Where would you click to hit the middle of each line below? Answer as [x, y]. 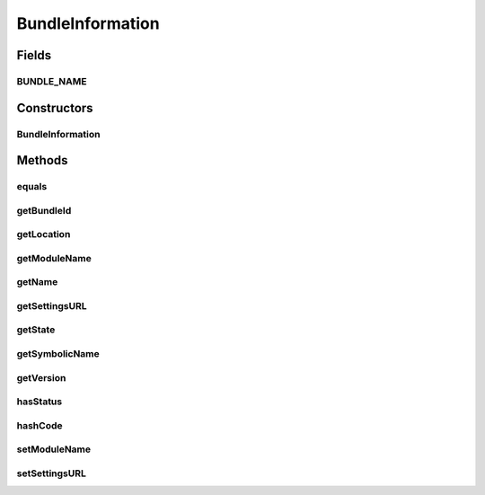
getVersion [41, 377]
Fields [34, 55]
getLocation [44, 234]
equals [32, 187]
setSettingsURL [52, 473]
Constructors [55, 108]
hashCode [40, 425]
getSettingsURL [52, 305]
